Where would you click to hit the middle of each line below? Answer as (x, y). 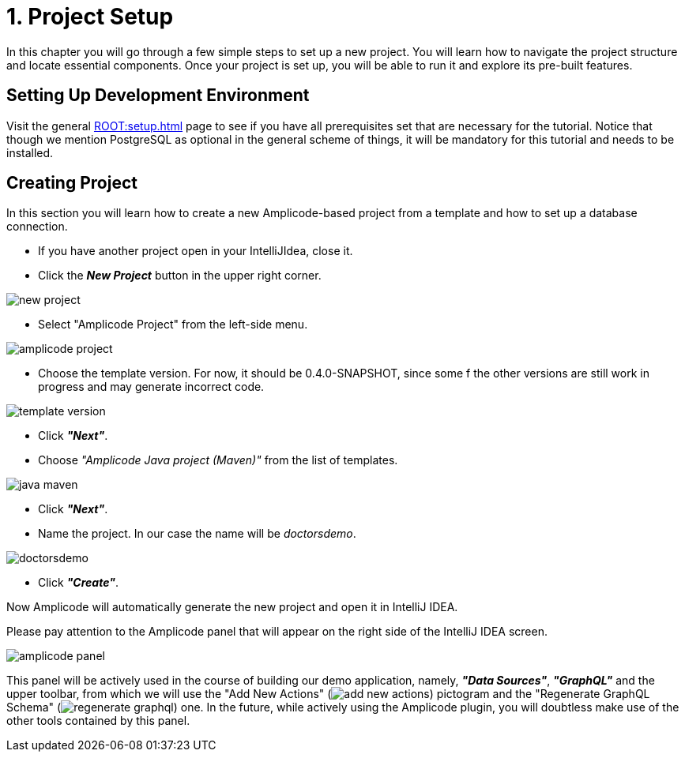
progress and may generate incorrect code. (151, 387)
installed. (30, 152)
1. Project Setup (90, 17)
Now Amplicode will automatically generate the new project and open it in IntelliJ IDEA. (232, 607)
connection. (37, 227)
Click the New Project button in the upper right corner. (180, 276)
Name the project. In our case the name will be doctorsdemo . (197, 534)
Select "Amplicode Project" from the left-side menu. (173, 325)
